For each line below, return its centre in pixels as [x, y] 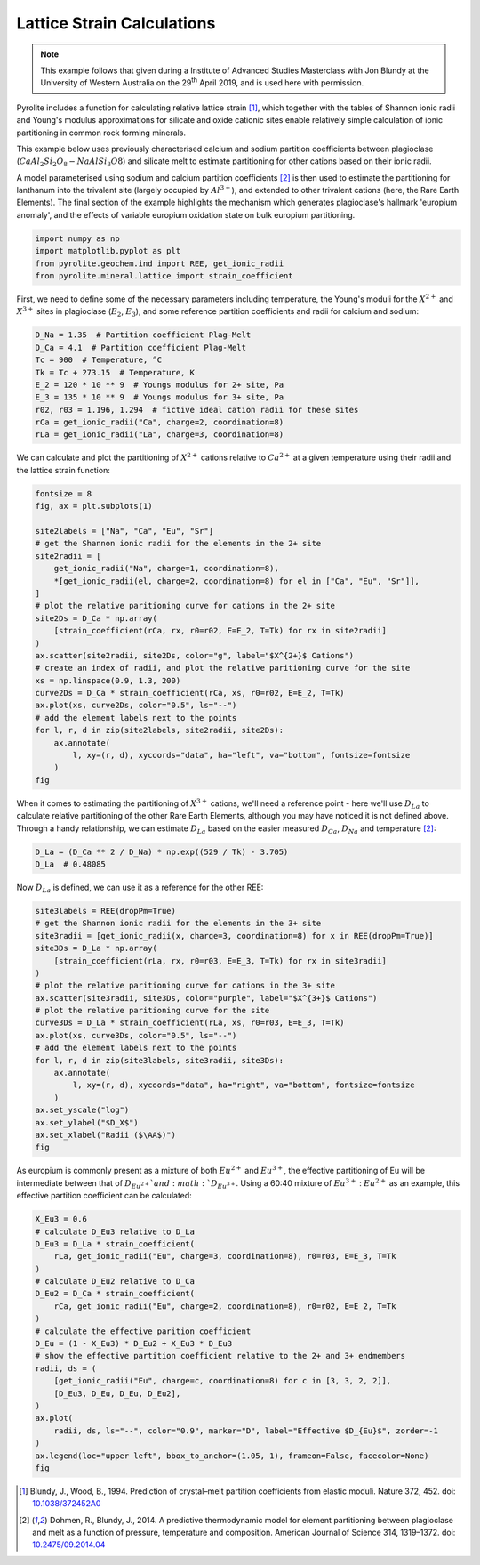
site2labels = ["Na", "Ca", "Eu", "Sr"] [124, 531]
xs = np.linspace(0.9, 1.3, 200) [108, 680]
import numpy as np [77, 238]
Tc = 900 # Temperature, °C [99, 360]
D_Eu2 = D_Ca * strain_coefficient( [115, 1294]
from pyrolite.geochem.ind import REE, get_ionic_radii [160, 263]
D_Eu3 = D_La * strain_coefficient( [115, 1244]
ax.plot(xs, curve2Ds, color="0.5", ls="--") [136, 706]
